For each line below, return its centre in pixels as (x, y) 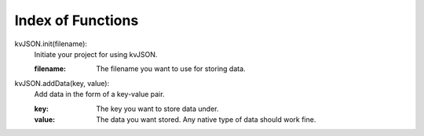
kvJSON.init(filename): (51, 44)
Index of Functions (77, 20)
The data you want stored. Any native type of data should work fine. (206, 119)
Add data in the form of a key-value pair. (99, 95)
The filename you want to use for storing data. (171, 69)
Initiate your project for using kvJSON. (96, 54)
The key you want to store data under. (157, 109)
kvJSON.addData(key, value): (62, 83)
